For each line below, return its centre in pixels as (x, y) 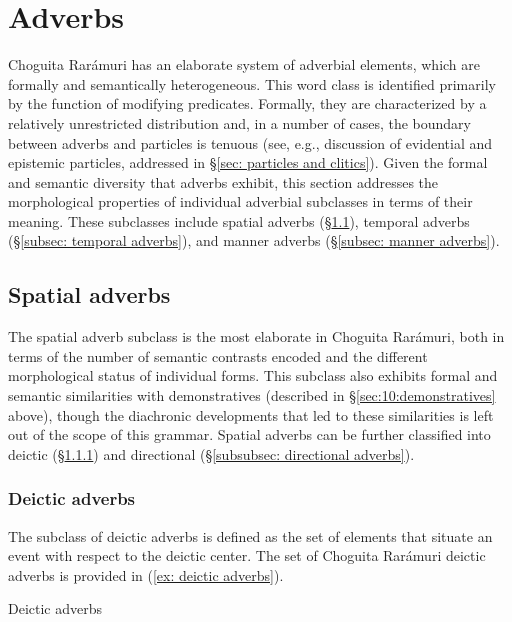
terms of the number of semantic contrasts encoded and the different (218, 355)
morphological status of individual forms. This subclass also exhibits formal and (253, 375)
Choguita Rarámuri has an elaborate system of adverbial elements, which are (244, 64)
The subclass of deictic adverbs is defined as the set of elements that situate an (250, 535)
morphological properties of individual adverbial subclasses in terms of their (240, 201)
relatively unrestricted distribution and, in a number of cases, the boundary (239, 122)
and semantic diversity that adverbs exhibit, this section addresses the (223, 181)
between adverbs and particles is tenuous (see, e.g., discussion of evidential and (250, 142)
